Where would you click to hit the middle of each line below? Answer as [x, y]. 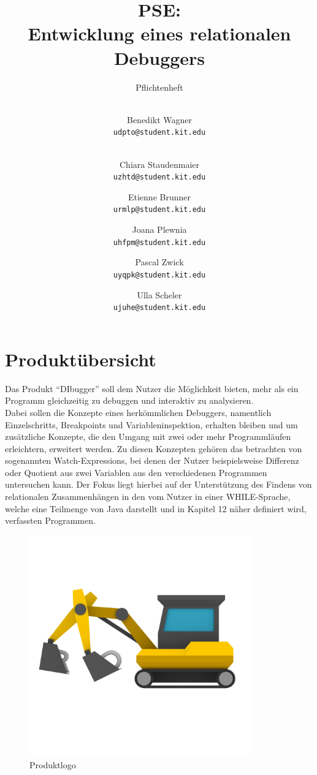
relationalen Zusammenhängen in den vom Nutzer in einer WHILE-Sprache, [148, 497]
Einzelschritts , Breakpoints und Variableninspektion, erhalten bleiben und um [151, 424]
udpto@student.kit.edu [159, 133]
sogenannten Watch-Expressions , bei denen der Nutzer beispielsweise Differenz [152, 460]
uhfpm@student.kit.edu [159, 242]
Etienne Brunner [159, 196]
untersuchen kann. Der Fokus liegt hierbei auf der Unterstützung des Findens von [158, 484]
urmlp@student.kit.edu [159, 210]
